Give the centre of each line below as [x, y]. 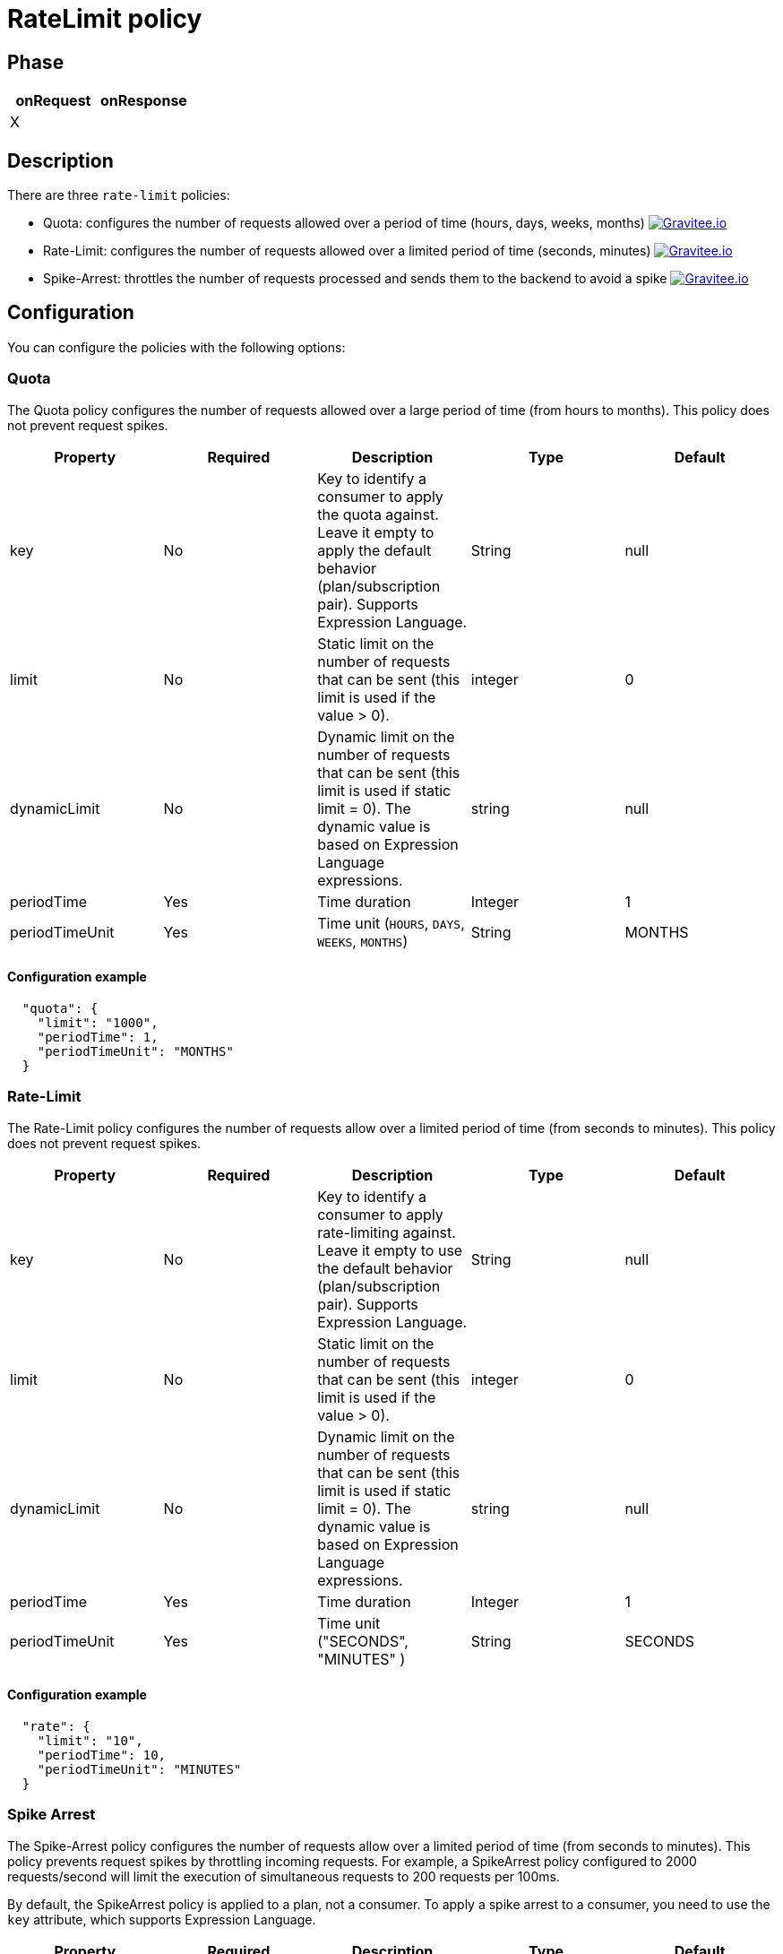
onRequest [53, 101]
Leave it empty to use [390, 1250]
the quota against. [378, 514]
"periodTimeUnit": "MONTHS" [135, 1051]
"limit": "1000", [98, 1022]
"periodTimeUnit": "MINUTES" [139, 1769]
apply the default [374, 550]
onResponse [143, 101]
